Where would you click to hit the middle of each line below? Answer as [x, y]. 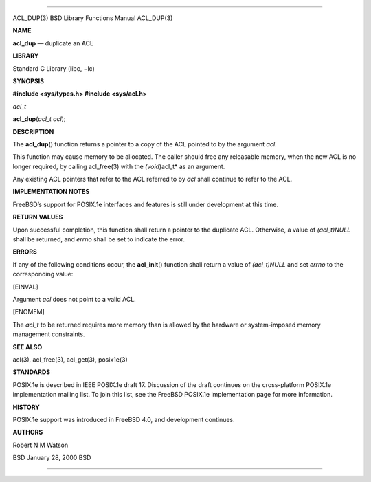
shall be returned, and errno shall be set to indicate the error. [99, 239]
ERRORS [25, 252]
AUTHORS [28, 432]
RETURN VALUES [38, 217]
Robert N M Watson [41, 445]
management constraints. [49, 334]
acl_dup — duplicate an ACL [53, 43]
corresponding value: [43, 274]
